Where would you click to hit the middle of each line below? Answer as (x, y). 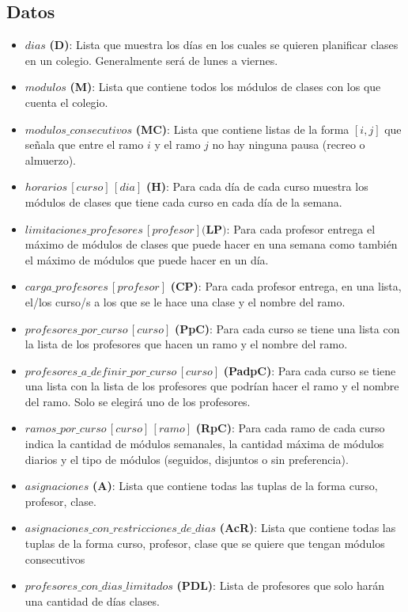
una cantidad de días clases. (92, 601)
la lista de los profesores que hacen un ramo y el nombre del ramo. (186, 344)
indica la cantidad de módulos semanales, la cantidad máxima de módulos (204, 444)
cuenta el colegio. (66, 102)
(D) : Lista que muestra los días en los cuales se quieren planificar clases (224, 45)
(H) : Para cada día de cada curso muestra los (257, 186)
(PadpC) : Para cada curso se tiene (310, 370)
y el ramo (178, 144)
